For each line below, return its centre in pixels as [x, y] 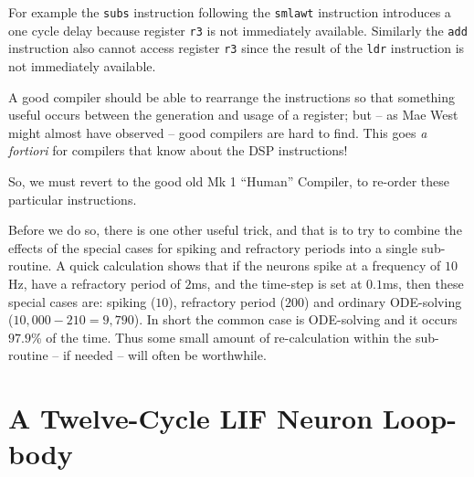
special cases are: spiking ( [82, 301]
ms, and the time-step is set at [277, 283]
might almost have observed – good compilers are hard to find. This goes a [218, 132]
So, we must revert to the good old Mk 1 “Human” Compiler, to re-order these [229, 180]
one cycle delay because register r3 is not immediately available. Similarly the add [238, 30]
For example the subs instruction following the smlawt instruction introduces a [230, 12]
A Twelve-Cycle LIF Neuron [191, 418]
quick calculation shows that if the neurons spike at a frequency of [255, 265]
